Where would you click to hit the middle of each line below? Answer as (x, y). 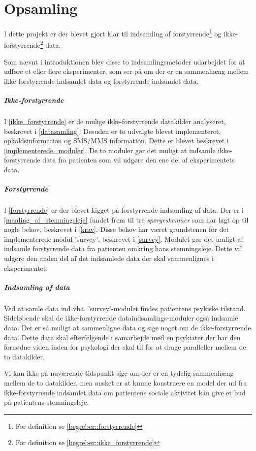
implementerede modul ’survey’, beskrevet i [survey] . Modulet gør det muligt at (124, 239)
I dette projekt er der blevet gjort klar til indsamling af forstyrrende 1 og (113, 33)
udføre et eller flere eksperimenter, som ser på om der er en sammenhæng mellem (127, 71)
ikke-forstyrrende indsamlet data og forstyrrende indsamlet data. (101, 81)
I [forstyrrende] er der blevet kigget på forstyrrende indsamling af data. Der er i (124, 210)
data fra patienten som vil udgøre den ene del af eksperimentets (139, 160)
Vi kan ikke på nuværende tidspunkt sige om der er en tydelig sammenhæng (119, 373)
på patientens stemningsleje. (47, 402)
